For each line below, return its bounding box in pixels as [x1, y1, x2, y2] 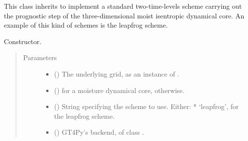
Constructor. [4, 36, 42, 46]
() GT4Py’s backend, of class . [54, 127, 144, 137]
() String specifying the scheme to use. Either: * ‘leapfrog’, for [54, 101, 239, 111]
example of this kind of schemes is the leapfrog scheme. [4, 20, 168, 30]
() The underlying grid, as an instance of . [54, 68, 180, 78]
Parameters [23, 52, 57, 63]
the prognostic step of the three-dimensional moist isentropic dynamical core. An [4, 10, 245, 20]
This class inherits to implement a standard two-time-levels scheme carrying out [4, 1, 242, 11]
